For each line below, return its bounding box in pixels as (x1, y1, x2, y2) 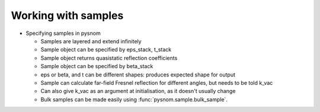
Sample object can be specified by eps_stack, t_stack (40, 46, 172, 53)
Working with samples (11, 9, 124, 22)
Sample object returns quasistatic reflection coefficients (40, 54, 178, 62)
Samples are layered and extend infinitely (40, 37, 142, 44)
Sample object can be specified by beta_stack (40, 63, 153, 70)
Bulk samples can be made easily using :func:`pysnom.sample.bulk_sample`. (40, 95, 228, 103)
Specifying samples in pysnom (25, 30, 101, 37)
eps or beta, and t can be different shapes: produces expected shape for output (40, 71, 235, 78)
